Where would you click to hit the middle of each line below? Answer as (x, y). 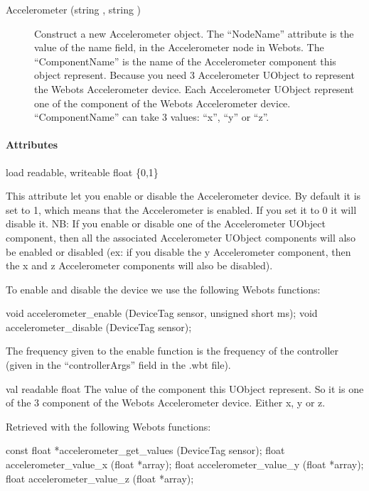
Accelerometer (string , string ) (74, 9)
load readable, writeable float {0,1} (82, 172)
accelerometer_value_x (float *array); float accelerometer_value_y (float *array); (185, 464)
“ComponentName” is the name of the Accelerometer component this (185, 61)
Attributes (32, 145)
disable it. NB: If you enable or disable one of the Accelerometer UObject (166, 223)
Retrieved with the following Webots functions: (108, 426)
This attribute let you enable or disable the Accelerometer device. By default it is (183, 196)
